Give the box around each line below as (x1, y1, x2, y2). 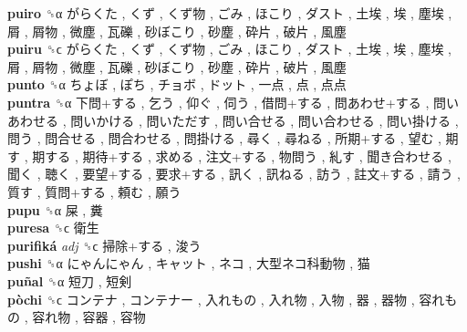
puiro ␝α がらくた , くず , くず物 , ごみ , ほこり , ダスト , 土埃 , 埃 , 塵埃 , (7, 4, 452, 22)
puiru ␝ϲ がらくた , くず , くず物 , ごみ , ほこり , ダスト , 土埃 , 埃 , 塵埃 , (7, 39, 451, 58)
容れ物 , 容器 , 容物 (32, 307, 146, 327)
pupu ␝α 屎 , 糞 (7, 200, 103, 219)
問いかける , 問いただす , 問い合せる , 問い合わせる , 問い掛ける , (70, 110, 459, 130)
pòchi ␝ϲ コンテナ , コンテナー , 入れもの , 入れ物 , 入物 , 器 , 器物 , (7, 289, 415, 308)
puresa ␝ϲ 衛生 (7, 218, 99, 237)
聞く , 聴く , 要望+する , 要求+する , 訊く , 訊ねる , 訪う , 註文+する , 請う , (7, 164, 461, 183)
